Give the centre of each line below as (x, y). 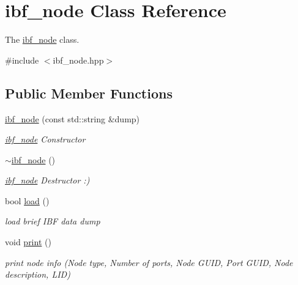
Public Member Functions (89, 93)
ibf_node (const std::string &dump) (73, 118)
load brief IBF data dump (53, 221)
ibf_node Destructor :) (47, 180)
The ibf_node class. (42, 39)
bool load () (27, 200)
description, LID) (38, 274)
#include (22, 60)
